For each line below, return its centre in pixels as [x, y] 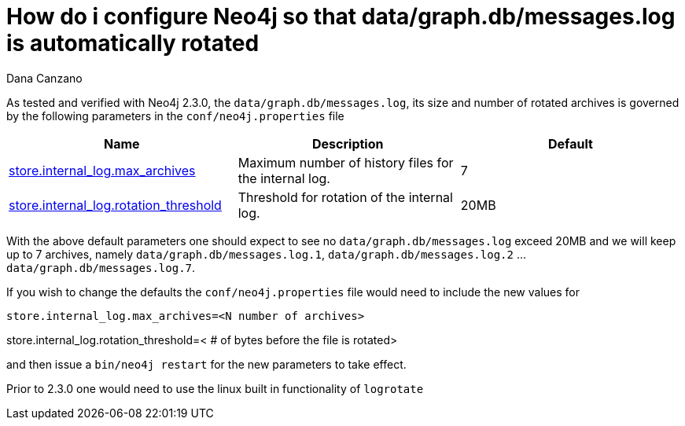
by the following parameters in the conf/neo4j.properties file [175, 116]
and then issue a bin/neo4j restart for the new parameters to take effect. [206, 364]
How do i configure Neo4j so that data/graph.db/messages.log [341, 17]
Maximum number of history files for [346, 162]
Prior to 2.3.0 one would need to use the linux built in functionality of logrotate [215, 388]
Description [348, 143]
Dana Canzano [44, 78]
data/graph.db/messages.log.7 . [101, 267]
